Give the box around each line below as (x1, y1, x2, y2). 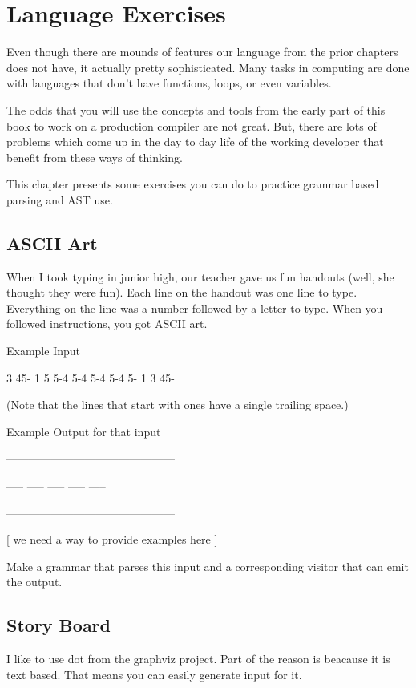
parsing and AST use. (6, 191, 113, 208)
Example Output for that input (6, 423, 161, 439)
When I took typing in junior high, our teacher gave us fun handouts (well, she (6, 268, 394, 285)
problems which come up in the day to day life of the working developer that (6, 133, 384, 150)
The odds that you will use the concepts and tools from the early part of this (6, 101, 386, 118)
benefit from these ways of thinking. (6, 148, 183, 165)
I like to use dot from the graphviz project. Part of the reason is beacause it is (6, 650, 390, 667)
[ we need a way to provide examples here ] (6, 531, 218, 548)
